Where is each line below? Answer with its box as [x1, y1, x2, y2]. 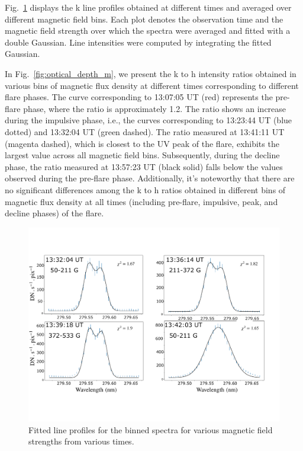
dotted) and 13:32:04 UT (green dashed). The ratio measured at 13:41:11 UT [5, 125, 285, 137]
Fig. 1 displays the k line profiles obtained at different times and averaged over [5, 1, 292, 13]
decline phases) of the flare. [5, 207, 104, 219]
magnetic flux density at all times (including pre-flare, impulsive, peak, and [5, 195, 278, 207]
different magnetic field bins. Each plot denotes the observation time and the [5, 12, 283, 25]
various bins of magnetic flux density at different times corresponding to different [5, 79, 299, 91]
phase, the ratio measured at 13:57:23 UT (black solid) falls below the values [5, 160, 283, 172]
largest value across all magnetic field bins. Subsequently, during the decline [5, 149, 280, 161]
